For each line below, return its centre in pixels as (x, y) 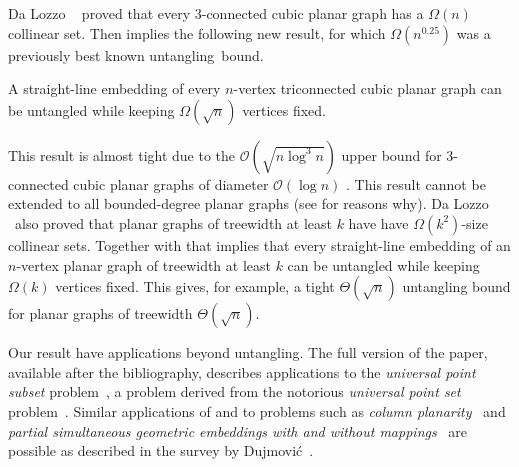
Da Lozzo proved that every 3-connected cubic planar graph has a (216, 13)
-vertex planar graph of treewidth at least (143, 264)
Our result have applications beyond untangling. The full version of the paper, (248, 352)
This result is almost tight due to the (122, 154)
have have (378, 222)
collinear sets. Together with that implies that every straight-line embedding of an (259, 244)
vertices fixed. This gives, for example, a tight (195, 286)
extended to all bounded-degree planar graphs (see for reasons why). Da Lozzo (248, 203)
